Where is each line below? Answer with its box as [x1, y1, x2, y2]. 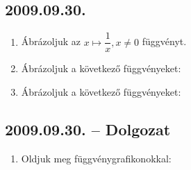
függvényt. [142, 34, 187, 49]
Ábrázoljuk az [21, 34, 81, 49]
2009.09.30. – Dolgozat [5, 118, 171, 139]
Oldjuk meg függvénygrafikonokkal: [21, 151, 172, 165]
